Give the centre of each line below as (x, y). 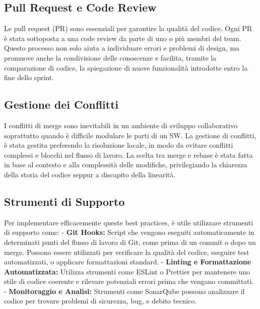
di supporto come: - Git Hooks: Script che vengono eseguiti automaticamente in (129, 232)
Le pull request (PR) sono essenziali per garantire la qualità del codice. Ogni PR (128, 28)
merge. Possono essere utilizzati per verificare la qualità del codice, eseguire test (127, 252)
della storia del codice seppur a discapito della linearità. (90, 174)
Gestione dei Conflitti (61, 104)
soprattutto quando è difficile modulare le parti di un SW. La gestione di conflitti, (130, 135)
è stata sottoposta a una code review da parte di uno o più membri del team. (123, 38)
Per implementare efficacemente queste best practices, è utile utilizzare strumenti (129, 222)
